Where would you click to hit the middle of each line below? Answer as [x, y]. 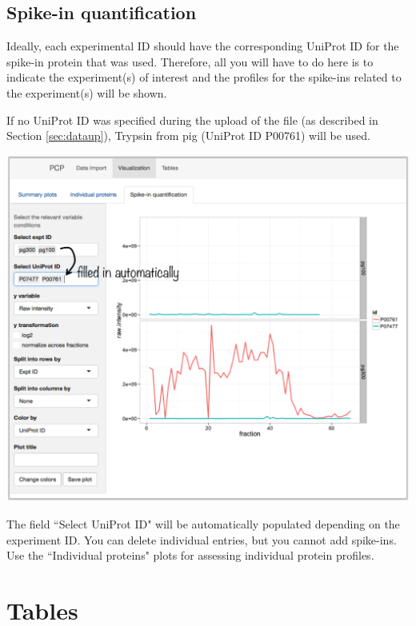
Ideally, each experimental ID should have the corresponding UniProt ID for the [203, 46]
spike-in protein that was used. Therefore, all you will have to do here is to [190, 61]
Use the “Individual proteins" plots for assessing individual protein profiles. [190, 555]
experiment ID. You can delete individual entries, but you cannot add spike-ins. [202, 539]
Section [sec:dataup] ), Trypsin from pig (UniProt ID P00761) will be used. [188, 136]
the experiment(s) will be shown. [87, 92]
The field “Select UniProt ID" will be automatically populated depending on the [203, 523]
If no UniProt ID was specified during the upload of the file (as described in [192, 120]
